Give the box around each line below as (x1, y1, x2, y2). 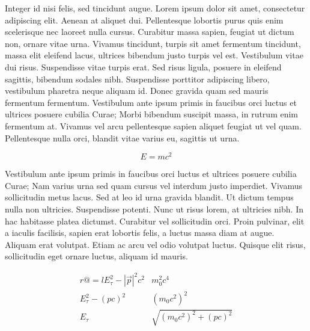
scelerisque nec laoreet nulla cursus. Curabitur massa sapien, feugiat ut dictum (5, 25, 294, 38)
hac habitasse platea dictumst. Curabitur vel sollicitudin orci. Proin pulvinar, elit (5, 214, 305, 227)
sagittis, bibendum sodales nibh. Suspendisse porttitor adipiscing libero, (5, 72, 270, 85)
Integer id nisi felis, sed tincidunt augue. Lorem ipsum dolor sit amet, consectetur (5, 2, 305, 14)
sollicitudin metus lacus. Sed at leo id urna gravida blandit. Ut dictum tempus (5, 191, 294, 203)
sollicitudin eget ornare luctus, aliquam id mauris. (5, 250, 188, 262)
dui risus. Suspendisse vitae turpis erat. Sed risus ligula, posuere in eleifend (5, 60, 282, 73)
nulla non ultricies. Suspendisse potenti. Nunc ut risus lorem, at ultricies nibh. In (5, 202, 303, 215)
